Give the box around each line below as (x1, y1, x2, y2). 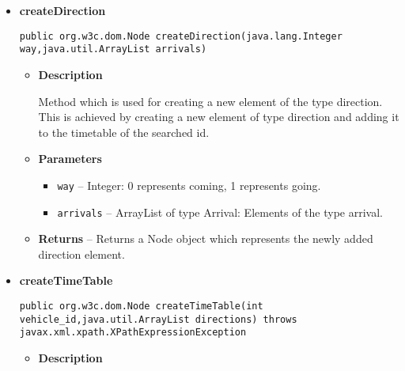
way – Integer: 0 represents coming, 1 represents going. (57, 176, 321, 193)
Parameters (38, 150, 102, 167)
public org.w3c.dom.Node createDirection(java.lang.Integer (19, 30, 343, 42)
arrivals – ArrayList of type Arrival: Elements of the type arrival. (57, 203, 383, 220)
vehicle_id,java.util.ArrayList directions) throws (19, 313, 297, 325)
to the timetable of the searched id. (38, 123, 210, 140)
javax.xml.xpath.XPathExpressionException (19, 327, 247, 339)
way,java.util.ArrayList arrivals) (19, 44, 207, 55)
